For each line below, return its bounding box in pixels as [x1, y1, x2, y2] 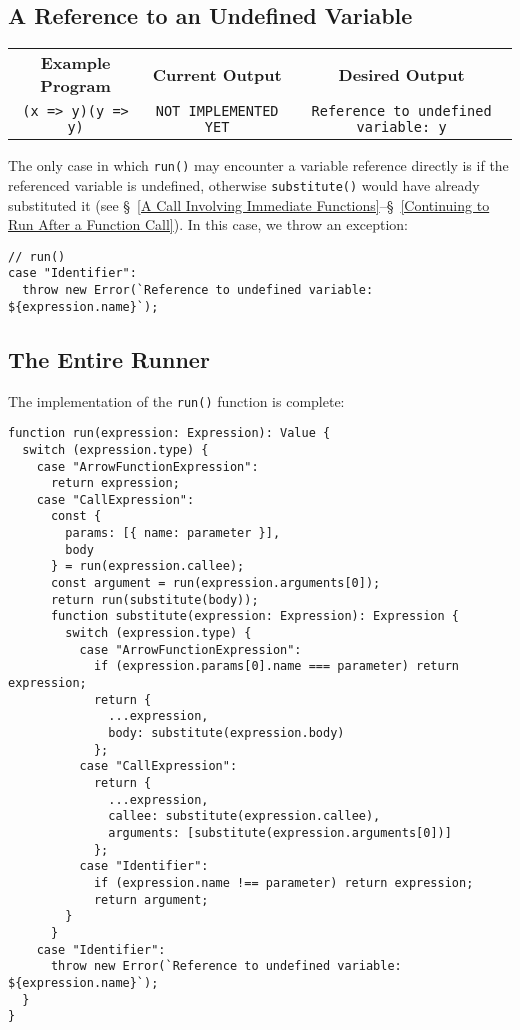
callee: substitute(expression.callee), [108, 809, 381, 824]
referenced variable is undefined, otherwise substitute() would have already [8, 174, 480, 195]
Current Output [152, 62, 282, 86]
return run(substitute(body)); [50, 592, 259, 607]
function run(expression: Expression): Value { [8, 426, 331, 441]
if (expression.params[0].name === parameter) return [93, 659, 460, 674]
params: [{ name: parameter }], [65, 526, 281, 541]
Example [40, 51, 111, 75]
